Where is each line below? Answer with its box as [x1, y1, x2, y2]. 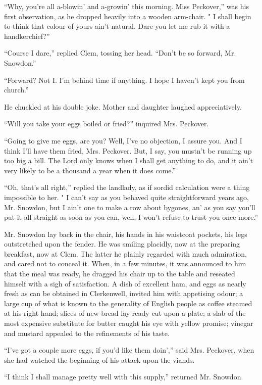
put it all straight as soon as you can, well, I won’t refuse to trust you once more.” [4, 212, 258, 222]
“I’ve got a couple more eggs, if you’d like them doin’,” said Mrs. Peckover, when [4, 345, 254, 355]
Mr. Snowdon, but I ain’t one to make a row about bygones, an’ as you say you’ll [4, 202, 255, 212]
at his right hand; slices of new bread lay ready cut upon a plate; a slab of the [4, 308, 246, 318]
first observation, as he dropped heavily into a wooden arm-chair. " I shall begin [4, 11, 251, 21]
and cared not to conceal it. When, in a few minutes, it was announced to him [4, 258, 246, 269]
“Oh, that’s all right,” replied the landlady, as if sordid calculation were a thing [4, 182, 250, 192]
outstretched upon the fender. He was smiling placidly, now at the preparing [4, 238, 240, 249]
